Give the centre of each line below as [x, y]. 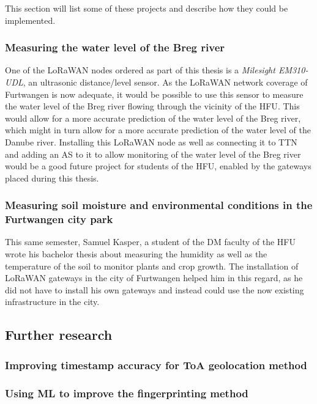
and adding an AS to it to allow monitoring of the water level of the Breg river [153, 154]
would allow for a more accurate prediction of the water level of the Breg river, [153, 118]
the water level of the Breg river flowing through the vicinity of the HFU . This [152, 106]
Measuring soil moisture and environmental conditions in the [159, 205]
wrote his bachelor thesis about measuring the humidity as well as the [136, 254]
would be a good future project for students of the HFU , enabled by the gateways [158, 166]
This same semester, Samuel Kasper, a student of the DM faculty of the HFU [150, 242]
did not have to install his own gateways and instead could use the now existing [155, 289]
